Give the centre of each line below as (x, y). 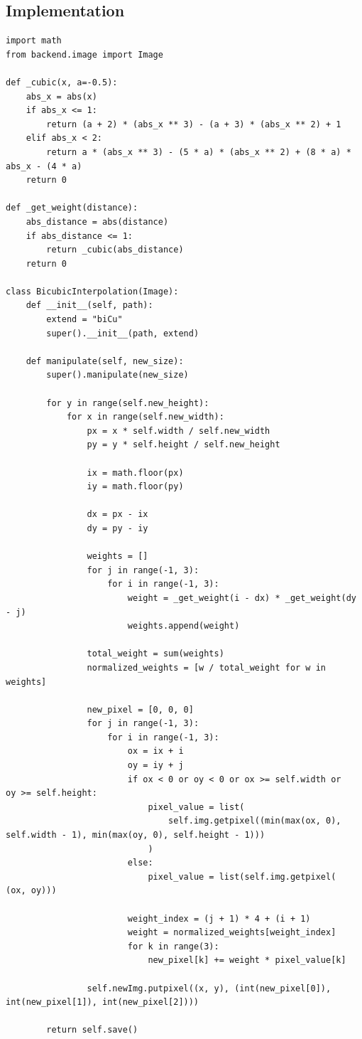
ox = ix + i (155, 751)
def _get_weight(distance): (72, 208)
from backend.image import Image (84, 54)
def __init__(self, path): (89, 305)
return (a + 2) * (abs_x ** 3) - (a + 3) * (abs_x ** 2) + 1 (194, 124)
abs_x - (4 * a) (44, 166)
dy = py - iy (117, 528)
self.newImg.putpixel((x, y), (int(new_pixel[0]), (209, 988)
